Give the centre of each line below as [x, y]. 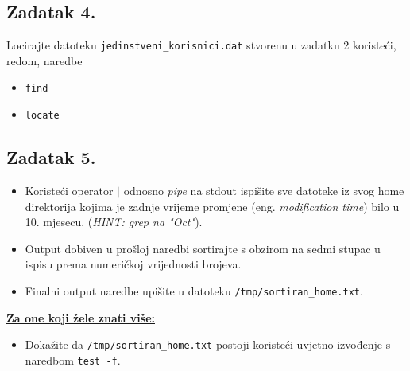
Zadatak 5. [51, 157]
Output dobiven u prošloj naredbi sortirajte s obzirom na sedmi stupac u [203, 248]
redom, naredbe [44, 60]
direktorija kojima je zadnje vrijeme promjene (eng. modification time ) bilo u [212, 206]
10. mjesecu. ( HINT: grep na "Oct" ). [114, 222]
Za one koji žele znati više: [81, 317]
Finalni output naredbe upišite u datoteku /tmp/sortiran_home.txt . [194, 290]
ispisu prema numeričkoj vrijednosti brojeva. [133, 264]
